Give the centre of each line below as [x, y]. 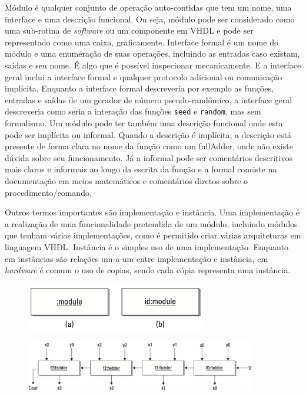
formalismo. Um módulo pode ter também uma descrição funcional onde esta [144, 123]
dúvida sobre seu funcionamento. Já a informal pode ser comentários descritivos [149, 157]
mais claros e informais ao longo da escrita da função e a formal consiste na [141, 169]
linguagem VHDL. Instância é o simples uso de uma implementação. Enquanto [147, 246]
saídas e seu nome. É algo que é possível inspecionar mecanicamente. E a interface [153, 65]
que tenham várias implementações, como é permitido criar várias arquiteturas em [153, 235]
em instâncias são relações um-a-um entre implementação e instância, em [137, 258]
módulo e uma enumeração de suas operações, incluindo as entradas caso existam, [152, 53]
